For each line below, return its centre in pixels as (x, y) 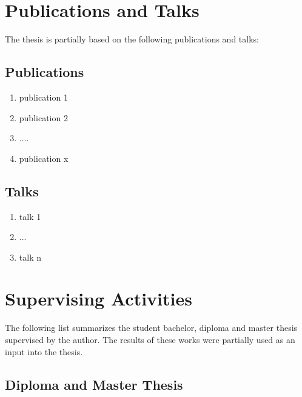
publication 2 (43, 117)
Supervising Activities (99, 299)
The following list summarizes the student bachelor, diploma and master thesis (151, 328)
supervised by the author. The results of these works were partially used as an (150, 339)
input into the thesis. (44, 351)
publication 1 (43, 97)
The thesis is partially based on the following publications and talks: (132, 39)
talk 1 (30, 216)
